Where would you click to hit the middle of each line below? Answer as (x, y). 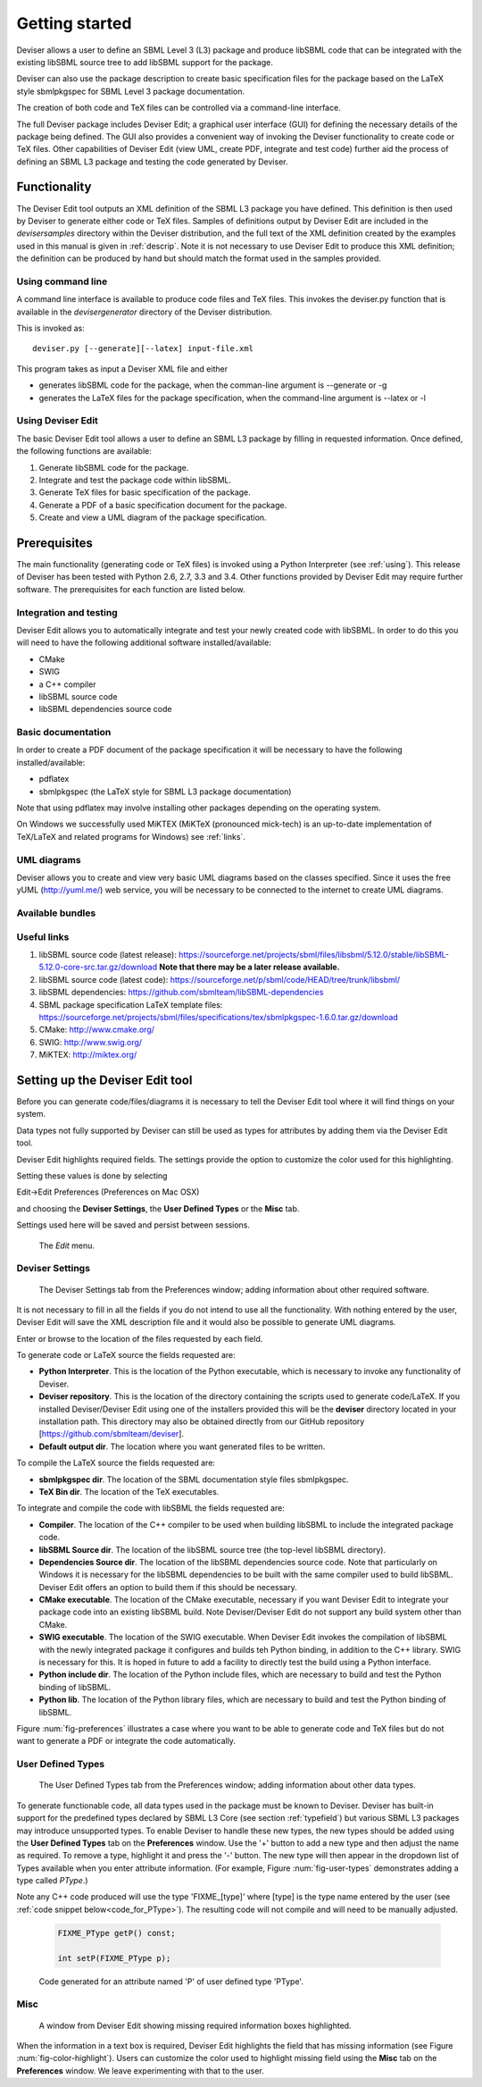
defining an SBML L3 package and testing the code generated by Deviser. (152, 162)
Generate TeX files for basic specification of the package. (145, 492)
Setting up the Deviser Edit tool (104, 1080)
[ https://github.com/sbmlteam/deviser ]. (112, 1434)
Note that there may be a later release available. (249, 967)
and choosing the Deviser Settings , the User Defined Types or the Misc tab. (158, 1208)
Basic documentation (64, 733)
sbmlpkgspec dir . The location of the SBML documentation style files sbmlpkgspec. (194, 1479)
